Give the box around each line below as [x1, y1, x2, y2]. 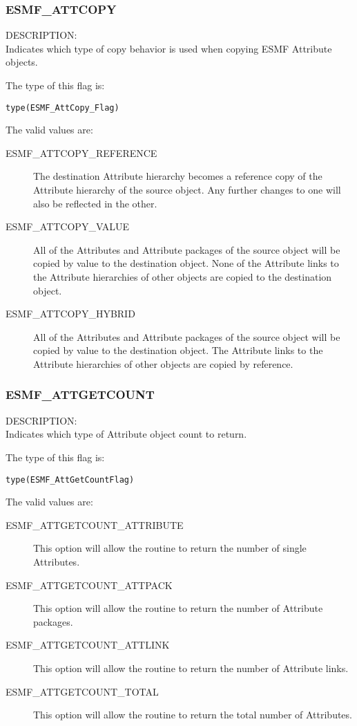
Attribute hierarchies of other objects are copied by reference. [33, 356, 293, 371]
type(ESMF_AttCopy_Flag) [6, 102, 119, 113]
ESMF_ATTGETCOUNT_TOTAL [6, 684, 159, 698]
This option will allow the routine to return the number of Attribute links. [33, 660, 349, 675]
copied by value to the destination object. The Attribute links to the [33, 343, 323, 357]
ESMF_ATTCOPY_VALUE [6, 219, 130, 234]
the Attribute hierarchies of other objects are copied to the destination [33, 270, 332, 283]
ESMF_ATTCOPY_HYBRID [6, 306, 135, 321]
